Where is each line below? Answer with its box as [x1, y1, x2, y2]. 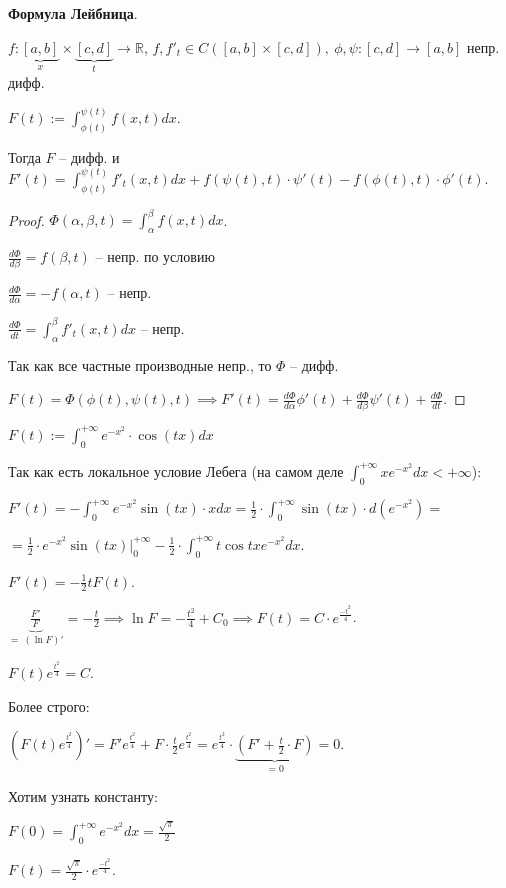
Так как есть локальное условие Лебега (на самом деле [8, 460, 344, 481]
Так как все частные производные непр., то [8, 354, 272, 375]
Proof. [8, 209, 45, 230]
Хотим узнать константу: [8, 785, 158, 806]
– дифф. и [59, 146, 120, 167]
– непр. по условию [95, 246, 215, 267]
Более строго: [8, 695, 90, 716]
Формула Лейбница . [8, 3, 138, 23]
